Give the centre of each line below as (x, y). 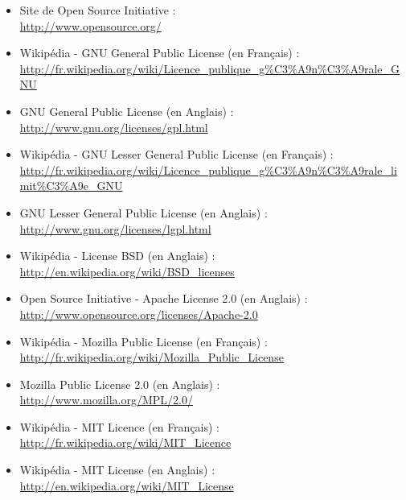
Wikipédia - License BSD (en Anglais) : (117, 256)
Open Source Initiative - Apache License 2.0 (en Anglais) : (164, 298)
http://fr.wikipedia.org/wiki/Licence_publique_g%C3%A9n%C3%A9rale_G (209, 68)
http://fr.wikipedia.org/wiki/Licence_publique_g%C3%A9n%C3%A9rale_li (208, 169)
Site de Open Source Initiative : (98, 10)
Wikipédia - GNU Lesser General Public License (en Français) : (176, 154)
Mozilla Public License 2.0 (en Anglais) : (120, 384)
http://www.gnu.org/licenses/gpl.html (114, 127)
